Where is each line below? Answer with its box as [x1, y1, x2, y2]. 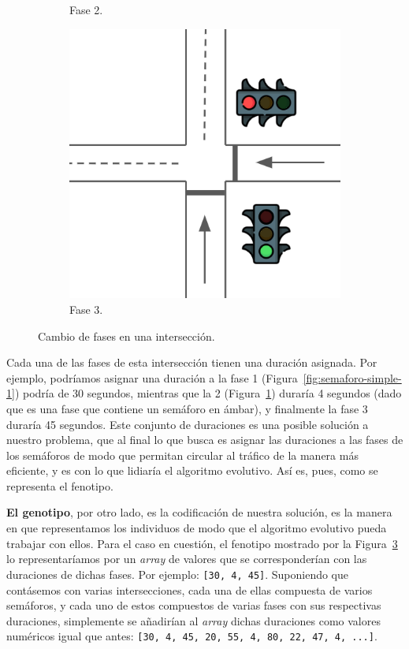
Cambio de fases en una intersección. [38, 327, 215, 344]
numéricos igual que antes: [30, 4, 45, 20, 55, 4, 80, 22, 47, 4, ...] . [6, 628, 377, 644]
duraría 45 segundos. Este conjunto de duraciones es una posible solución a [6, 416, 369, 432]
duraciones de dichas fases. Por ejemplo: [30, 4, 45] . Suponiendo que [6, 565, 349, 582]
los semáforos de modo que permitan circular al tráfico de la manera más [6, 446, 359, 463]
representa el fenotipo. [6, 477, 113, 494]
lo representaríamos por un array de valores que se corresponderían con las [6, 550, 367, 567]
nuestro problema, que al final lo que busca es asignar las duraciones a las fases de [6, 431, 403, 448]
